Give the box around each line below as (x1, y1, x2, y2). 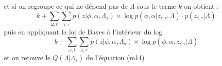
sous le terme (137, 1, 176, 11)
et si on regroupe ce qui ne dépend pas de (4, 1, 128, 11)
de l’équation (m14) (86, 52, 145, 62)
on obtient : (184, 1, 219, 11)
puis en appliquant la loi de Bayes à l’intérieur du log (4, 26, 162, 36)
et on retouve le (4, 52, 51, 62)
